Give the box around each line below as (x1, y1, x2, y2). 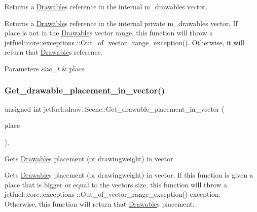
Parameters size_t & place (4, 63, 85, 73)
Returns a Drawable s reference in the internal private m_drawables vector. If (4, 18, 238, 28)
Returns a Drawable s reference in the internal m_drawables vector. (4, 1, 208, 11)
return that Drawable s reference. (4, 47, 103, 57)
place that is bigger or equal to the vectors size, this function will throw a (4, 179, 227, 189)
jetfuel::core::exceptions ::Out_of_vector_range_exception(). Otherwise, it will (4, 37, 245, 47)
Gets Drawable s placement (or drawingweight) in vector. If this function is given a (4, 170, 253, 180)
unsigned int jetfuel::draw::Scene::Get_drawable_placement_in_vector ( (4, 103, 224, 114)
